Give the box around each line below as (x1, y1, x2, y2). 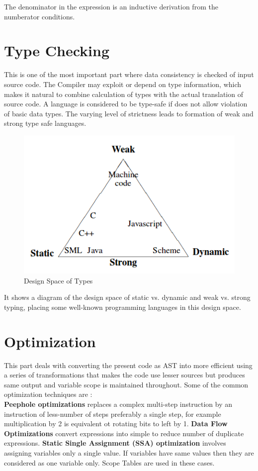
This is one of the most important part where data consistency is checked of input (4, 69, 254, 80)
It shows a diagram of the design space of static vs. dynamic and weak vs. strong (4, 292, 251, 302)
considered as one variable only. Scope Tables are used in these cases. (4, 457, 215, 468)
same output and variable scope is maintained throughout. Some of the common (4, 379, 249, 389)
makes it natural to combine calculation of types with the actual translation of (4, 89, 243, 99)
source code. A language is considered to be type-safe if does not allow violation (4, 98, 248, 109)
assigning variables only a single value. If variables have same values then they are (4, 447, 254, 458)
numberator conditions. (4, 11, 75, 21)
